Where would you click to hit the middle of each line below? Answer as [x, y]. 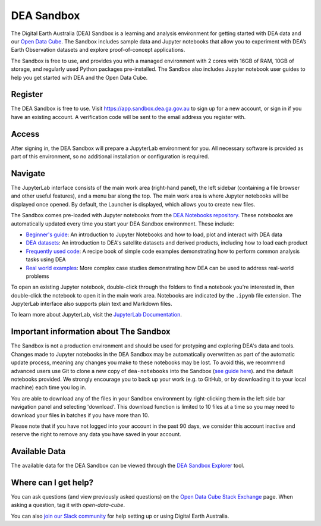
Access [25, 134]
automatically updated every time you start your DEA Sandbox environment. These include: [123, 224]
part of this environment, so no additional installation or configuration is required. [110, 156]
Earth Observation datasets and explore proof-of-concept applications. [98, 50]
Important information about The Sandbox [91, 332]
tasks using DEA [46, 259]
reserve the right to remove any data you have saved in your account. [96, 434]
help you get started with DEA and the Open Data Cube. [79, 77]
